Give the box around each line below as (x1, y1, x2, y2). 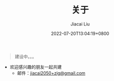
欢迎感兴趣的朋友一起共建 (9, 64, 62, 70)
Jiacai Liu (70, 21, 90, 27)
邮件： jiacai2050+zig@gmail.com (17, 70, 85, 76)
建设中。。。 (14, 54, 37, 59)
